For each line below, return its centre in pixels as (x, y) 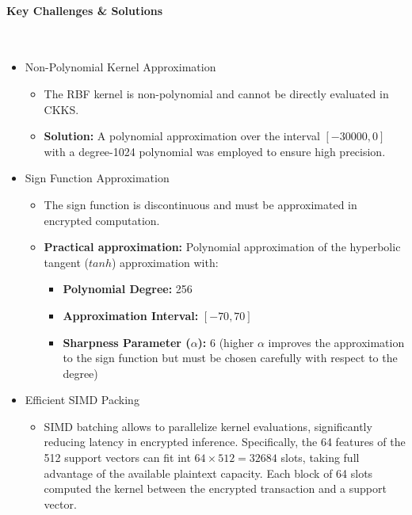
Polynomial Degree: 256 (128, 289)
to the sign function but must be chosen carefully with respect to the (230, 358)
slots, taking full (320, 458)
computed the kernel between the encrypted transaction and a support (215, 488)
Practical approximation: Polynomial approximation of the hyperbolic (222, 247)
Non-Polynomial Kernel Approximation (120, 67)
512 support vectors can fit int (117, 458)
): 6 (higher (226, 342)
